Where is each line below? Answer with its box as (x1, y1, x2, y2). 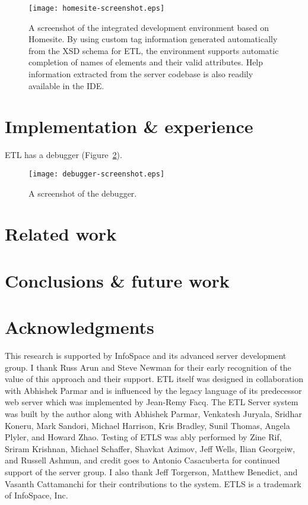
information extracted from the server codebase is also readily (28, 68, 253, 80)
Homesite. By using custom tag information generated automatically (28, 33, 278, 45)
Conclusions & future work (5, 268, 230, 292)
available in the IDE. (28, 79, 104, 91)
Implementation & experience (5, 114, 253, 138)
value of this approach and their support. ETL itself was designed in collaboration (5, 373, 304, 385)
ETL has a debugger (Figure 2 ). (5, 149, 122, 161)
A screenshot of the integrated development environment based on (28, 21, 269, 33)
